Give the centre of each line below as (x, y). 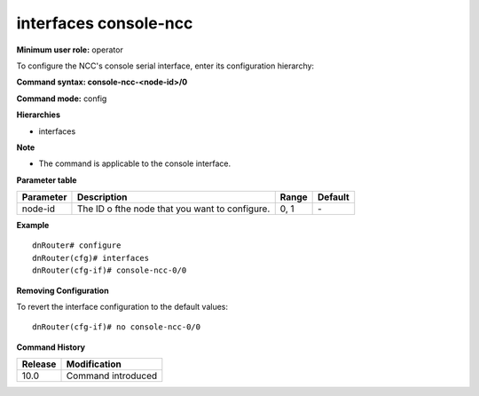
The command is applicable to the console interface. (134, 163)
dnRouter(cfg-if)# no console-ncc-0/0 (117, 327)
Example (33, 226)
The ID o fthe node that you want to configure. (173, 209)
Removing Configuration (63, 290)
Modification (94, 364)
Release (39, 364)
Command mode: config (62, 99)
